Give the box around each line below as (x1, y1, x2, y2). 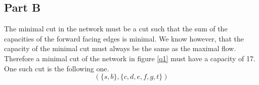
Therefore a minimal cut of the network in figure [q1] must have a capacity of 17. (4, 53, 255, 63)
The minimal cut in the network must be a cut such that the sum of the (4, 23, 228, 34)
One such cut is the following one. (4, 63, 109, 73)
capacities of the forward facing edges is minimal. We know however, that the (4, 33, 244, 44)
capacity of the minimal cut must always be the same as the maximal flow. (4, 43, 236, 54)
